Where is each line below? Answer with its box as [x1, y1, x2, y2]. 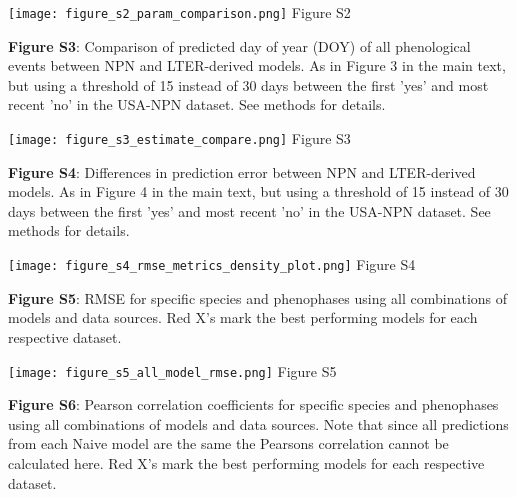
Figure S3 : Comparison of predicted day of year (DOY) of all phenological [8, 35, 471, 56]
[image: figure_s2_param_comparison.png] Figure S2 [8, 2, 351, 22]
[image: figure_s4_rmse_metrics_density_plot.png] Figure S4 [8, 254, 416, 275]
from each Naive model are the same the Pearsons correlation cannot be [8, 433, 449, 454]
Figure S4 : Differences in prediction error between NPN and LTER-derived [8, 161, 476, 182]
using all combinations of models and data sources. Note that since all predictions [8, 413, 509, 434]
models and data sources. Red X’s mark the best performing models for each [8, 307, 478, 328]
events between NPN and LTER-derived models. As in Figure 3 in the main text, [8, 55, 506, 76]
